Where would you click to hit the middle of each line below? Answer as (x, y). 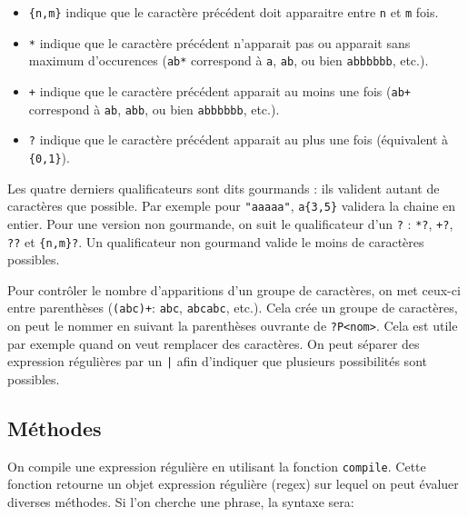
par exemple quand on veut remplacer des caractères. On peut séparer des (214, 343)
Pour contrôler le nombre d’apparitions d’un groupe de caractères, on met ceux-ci (234, 289)
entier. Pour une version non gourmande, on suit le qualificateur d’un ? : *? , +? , (230, 223)
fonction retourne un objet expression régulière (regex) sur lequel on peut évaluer (233, 484)
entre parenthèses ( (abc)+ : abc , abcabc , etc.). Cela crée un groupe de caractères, (233, 308)
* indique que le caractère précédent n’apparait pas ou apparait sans (219, 42)
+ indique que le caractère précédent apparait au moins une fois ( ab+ (219, 90)
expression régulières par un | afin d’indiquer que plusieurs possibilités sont (217, 361)
